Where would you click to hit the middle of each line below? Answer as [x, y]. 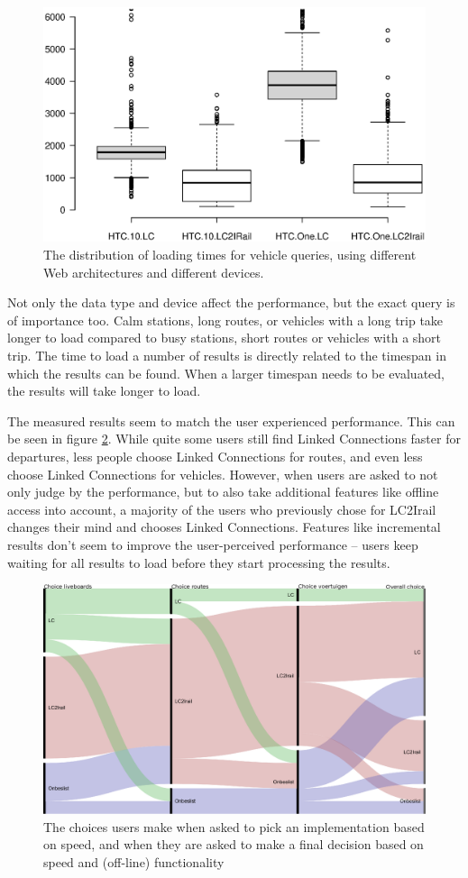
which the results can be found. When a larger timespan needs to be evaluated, [226, 373]
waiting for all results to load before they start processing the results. [199, 562]
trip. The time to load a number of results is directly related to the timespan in [227, 355]
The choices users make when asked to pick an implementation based [234, 826]
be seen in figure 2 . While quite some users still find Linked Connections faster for [234, 439]
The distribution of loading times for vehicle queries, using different [230, 255]
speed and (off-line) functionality [134, 861]
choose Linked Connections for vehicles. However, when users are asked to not [223, 474]
